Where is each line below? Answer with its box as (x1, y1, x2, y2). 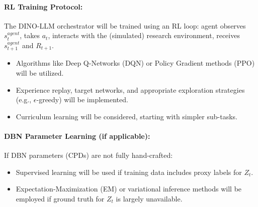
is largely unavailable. (116, 193, 183, 203)
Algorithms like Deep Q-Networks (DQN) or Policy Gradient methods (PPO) (16, 58, 255, 68)
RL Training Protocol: (4, 1, 83, 12)
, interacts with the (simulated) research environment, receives (48, 30, 240, 41)
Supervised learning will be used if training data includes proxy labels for (16, 166, 242, 177)
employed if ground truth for (16, 193, 105, 203)
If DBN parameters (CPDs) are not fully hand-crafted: (4, 150, 173, 160)
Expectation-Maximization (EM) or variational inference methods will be (16, 183, 242, 194)
